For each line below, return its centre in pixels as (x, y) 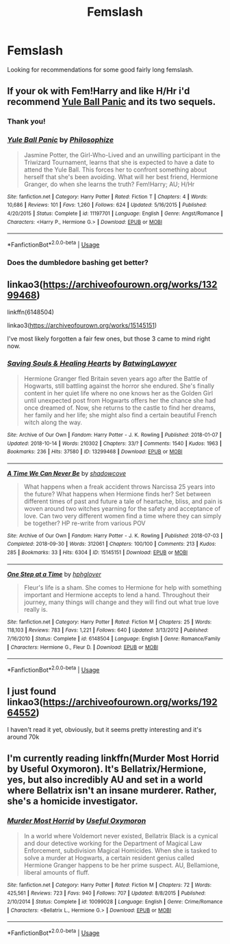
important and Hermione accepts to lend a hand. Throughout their (117, 595)
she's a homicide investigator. (73, 802)
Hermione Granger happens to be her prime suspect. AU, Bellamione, (122, 865)
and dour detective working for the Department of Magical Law (113, 843)
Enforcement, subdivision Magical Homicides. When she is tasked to (120, 850)
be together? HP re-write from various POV (85, 523)
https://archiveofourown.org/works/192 (130, 702)
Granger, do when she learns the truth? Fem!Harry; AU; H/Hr (109, 184)
